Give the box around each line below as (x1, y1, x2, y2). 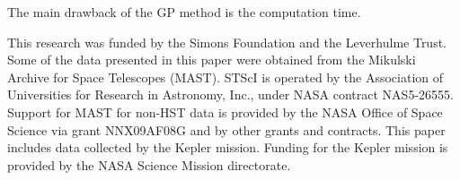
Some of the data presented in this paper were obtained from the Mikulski (7, 50, 416, 69)
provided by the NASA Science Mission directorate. (7, 155, 291, 174)
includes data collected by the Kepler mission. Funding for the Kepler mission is (7, 138, 448, 157)
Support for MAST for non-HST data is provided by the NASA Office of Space (7, 102, 443, 121)
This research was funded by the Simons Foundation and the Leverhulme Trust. (7, 32, 447, 51)
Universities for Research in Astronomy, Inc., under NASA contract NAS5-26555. (7, 85, 454, 104)
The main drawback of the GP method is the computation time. (7, 3, 361, 21)
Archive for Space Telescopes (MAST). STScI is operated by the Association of (7, 67, 444, 86)
